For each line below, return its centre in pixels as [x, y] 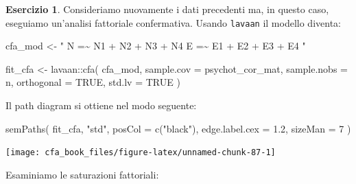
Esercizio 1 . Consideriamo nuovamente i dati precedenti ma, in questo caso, [167, 9]
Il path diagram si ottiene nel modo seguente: [101, 105]
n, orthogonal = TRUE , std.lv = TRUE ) [93, 82]
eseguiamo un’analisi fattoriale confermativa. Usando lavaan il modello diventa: [173, 22]
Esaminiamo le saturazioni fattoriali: [82, 174]
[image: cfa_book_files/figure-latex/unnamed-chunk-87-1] [141, 153]
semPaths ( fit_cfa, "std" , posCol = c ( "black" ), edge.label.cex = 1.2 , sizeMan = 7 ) [178, 128]
